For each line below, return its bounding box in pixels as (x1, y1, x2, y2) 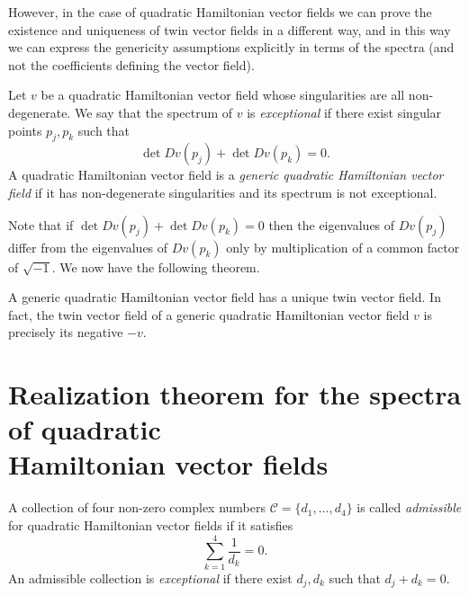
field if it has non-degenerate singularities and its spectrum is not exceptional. (8, 182, 437, 201)
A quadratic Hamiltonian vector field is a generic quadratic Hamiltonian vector (8, 165, 444, 184)
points (8, 120, 42, 139)
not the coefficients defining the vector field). (8, 55, 255, 74)
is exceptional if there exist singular (247, 102, 442, 121)
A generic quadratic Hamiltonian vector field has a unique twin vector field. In (8, 288, 441, 306)
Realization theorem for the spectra (8, 376, 462, 413)
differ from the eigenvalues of (8, 237, 168, 256)
